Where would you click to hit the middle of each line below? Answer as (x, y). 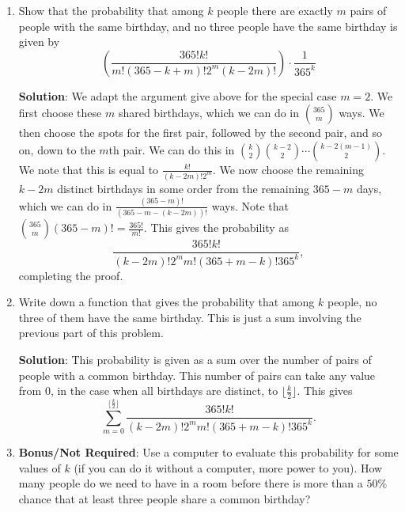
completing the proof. (71, 275)
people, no (352, 302)
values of (40, 467)
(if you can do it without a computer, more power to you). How (228, 467)
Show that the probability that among (111, 10)
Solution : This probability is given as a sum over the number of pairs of (195, 359)
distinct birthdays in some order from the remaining (184, 188)
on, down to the (57, 149)
